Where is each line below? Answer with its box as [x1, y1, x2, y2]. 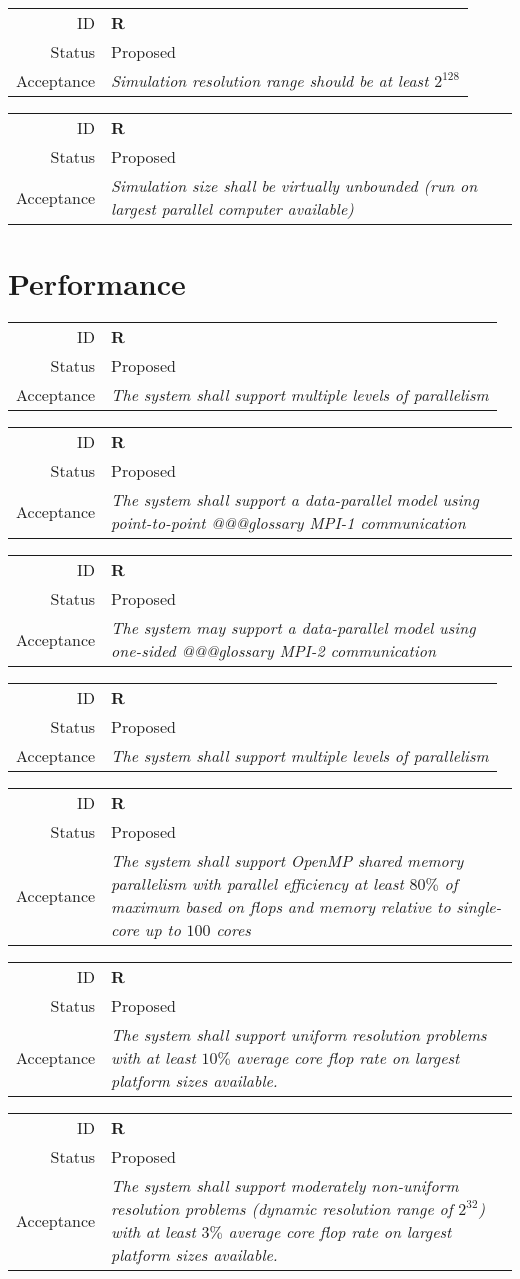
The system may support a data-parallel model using [111, 616, 476, 640]
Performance [8, 263, 186, 304]
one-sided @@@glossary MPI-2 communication [111, 639, 436, 663]
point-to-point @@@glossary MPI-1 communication [111, 511, 466, 535]
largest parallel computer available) [111, 197, 354, 220]
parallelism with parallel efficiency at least [111, 872, 404, 896]
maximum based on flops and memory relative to [111, 895, 451, 919]
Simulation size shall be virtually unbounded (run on [111, 174, 478, 197]
